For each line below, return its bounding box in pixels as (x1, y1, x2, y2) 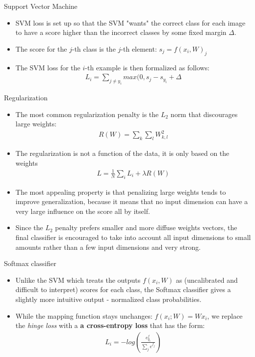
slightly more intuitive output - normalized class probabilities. (15, 294, 202, 304)
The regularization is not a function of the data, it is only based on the (15, 148, 229, 158)
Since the (15, 222, 43, 233)
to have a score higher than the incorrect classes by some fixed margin (15, 27, 227, 37)
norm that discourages (170, 109, 238, 119)
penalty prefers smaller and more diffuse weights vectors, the (55, 222, 237, 233)
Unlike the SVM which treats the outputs (15, 274, 141, 285)
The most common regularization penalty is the (15, 109, 159, 119)
